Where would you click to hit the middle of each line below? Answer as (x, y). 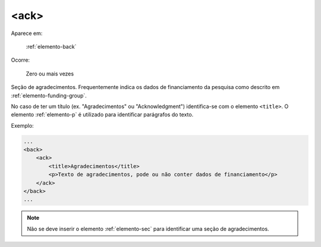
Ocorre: (20, 60)
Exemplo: (22, 125)
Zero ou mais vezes (50, 74)
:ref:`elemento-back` (51, 46)
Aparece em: (27, 33)
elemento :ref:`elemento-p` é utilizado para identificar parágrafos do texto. (102, 115)
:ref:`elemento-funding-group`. (49, 96)
